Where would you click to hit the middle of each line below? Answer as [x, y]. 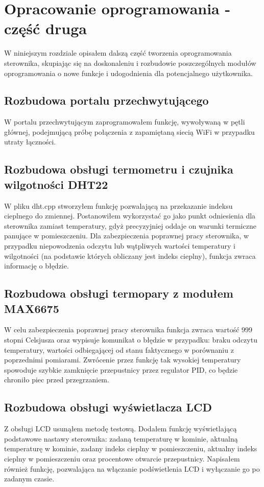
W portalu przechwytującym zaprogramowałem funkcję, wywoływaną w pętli [125, 122]
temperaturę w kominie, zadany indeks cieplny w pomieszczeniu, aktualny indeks [131, 448]
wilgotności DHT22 [56, 184]
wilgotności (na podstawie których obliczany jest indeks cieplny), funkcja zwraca [130, 255]
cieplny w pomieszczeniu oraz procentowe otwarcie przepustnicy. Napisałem [122, 458]
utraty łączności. [30, 142]
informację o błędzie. [37, 266]
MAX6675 [32, 308]
